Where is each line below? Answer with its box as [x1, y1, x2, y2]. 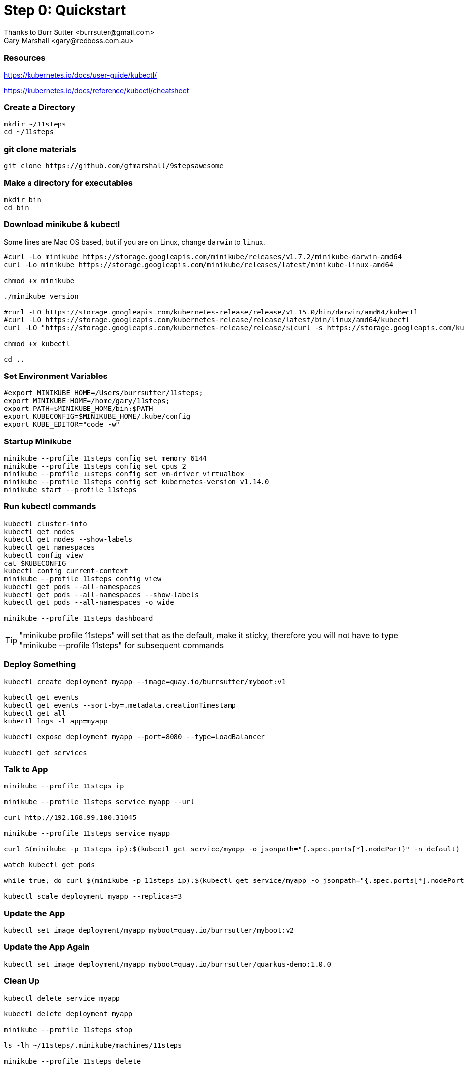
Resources [4, 53, 46, 63]
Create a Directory [4, 102, 76, 112]
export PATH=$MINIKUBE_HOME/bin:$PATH [4, 405, 153, 413]
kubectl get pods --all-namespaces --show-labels [4, 590, 199, 598]
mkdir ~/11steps [4, 120, 66, 128]
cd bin [4, 203, 29, 212]
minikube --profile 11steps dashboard [4, 614, 153, 622]
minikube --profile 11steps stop [4, 1025, 133, 1034]
